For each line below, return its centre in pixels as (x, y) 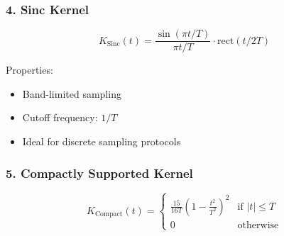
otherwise (258, 225)
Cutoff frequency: (60, 117)
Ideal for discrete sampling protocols (102, 141)
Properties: (29, 70)
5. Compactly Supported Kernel (99, 173)
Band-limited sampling (72, 93)
